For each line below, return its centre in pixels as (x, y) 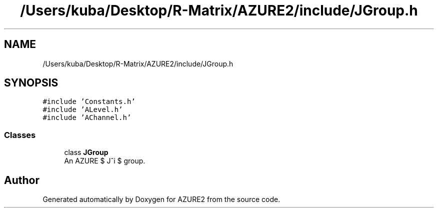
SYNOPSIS (31, 83)
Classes (20, 135)
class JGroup (86, 152)
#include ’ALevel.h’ (83, 110)
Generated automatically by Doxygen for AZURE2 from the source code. (161, 199)
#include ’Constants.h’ (89, 102)
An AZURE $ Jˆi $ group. (105, 161)
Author (22, 180)
